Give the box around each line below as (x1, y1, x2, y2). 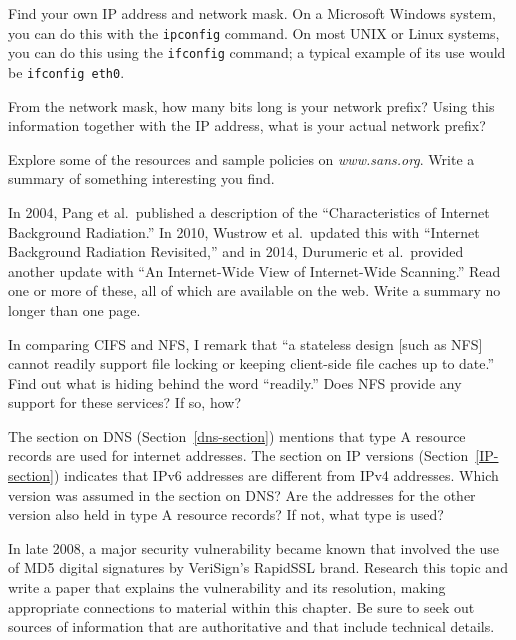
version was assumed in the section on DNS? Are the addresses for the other (8, 484, 476, 505)
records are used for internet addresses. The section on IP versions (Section (8, 445, 469, 466)
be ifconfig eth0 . (8, 61, 125, 82)
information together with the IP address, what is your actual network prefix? (8, 115, 486, 136)
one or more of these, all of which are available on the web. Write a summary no (8, 280, 501, 301)
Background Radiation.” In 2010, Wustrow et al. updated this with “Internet (8, 221, 480, 242)
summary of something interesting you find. (8, 168, 275, 189)
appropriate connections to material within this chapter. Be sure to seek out (8, 596, 475, 617)
